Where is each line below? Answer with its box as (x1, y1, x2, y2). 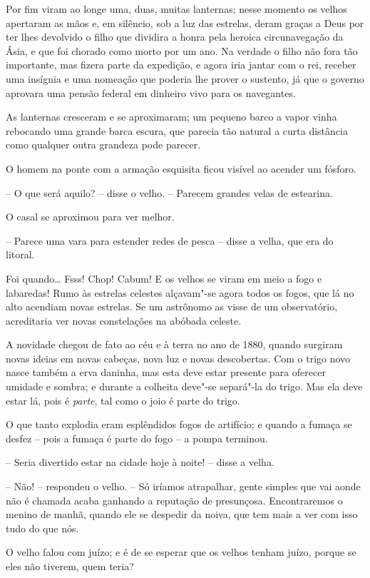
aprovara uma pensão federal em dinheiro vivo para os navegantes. (6, 85, 296, 100)
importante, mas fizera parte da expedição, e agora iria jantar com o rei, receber (6, 57, 356, 72)
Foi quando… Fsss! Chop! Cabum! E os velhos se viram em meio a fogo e (6, 270, 322, 285)
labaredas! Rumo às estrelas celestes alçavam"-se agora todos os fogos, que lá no (6, 285, 354, 300)
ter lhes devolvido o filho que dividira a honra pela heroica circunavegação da (6, 29, 344, 44)
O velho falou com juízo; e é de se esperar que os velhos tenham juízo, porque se (6, 544, 356, 559)
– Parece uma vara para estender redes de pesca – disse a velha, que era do (6, 233, 334, 248)
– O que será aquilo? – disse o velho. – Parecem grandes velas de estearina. (6, 185, 333, 200)
